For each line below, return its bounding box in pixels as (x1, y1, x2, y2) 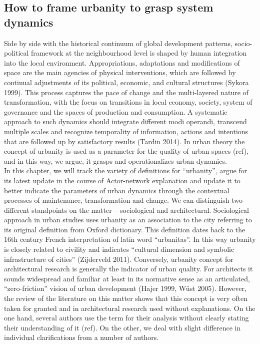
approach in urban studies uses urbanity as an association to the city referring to (4, 214, 252, 225)
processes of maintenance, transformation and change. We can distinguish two (4, 195, 242, 205)
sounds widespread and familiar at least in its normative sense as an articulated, (4, 273, 250, 283)
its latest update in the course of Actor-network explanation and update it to (4, 175, 240, 185)
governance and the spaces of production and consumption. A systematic (4, 106, 227, 117)
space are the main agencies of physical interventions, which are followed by (4, 67, 236, 78)
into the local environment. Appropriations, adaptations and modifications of (4, 57, 240, 68)
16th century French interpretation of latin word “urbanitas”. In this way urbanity (4, 234, 256, 244)
